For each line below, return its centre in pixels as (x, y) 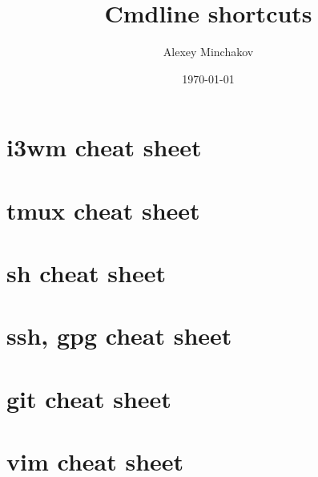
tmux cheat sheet (103, 210)
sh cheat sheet (86, 273)
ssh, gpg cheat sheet (119, 336)
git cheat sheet (89, 398)
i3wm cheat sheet (104, 147)
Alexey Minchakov (208, 52)
